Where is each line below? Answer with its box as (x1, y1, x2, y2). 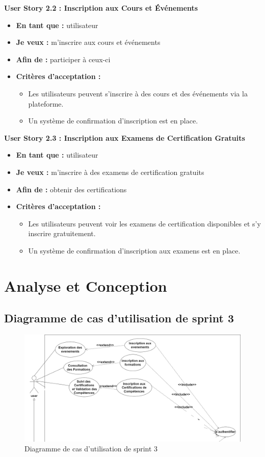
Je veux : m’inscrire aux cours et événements (16, 37, 161, 47)
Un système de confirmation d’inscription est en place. (28, 115, 198, 126)
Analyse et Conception (4, 275, 167, 296)
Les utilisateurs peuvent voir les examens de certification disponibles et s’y (28, 218, 261, 229)
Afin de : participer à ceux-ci (16, 54, 111, 64)
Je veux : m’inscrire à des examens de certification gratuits (16, 166, 204, 177)
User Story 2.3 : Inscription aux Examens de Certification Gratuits (4, 132, 245, 143)
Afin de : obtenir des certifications (16, 184, 127, 194)
